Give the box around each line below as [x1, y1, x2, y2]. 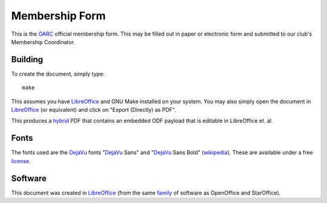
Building [11, 54, 44, 65]
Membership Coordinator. [11, 38, 76, 45]
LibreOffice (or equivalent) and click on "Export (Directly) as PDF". [11, 106, 177, 114]
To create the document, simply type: [11, 70, 105, 77]
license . [11, 157, 31, 164]
